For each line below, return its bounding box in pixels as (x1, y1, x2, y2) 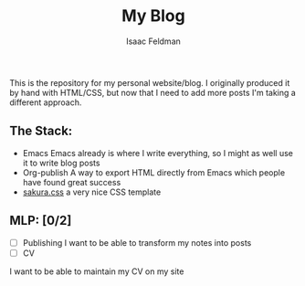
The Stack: (9, 123, 73, 139)
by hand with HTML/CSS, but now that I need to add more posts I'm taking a (9, 87, 297, 98)
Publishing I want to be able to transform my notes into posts (22, 237, 252, 248)
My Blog (121, 5, 185, 26)
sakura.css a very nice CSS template (22, 186, 162, 197)
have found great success (22, 176, 121, 187)
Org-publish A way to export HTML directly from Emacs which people (22, 166, 286, 178)
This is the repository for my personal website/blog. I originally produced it (9, 77, 290, 88)
